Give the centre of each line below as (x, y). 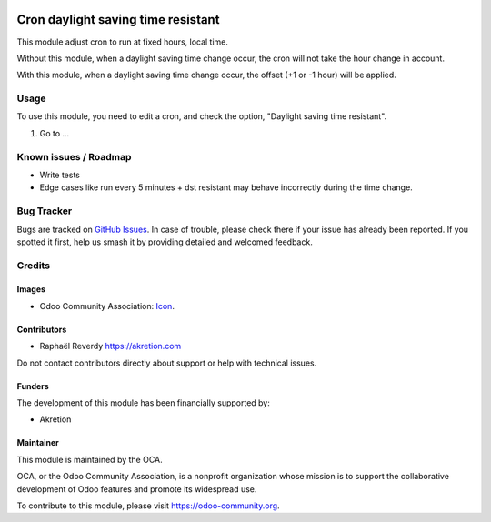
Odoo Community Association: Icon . (107, 306)
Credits (33, 266)
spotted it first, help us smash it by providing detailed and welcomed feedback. (165, 242)
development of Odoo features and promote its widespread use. (137, 489)
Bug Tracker (45, 211)
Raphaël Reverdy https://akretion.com (110, 346)
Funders (33, 386)
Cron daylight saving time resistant (118, 20)
